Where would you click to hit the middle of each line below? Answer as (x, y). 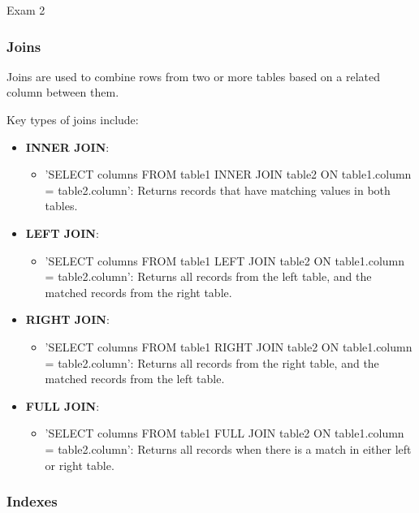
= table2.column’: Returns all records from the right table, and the (212, 362)
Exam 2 (26, 10)
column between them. (63, 92)
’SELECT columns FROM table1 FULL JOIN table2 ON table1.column (225, 433)
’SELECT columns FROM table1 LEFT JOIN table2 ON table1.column (225, 260)
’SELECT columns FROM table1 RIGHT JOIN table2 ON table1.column (229, 346)
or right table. (80, 465)
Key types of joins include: (73, 119)
